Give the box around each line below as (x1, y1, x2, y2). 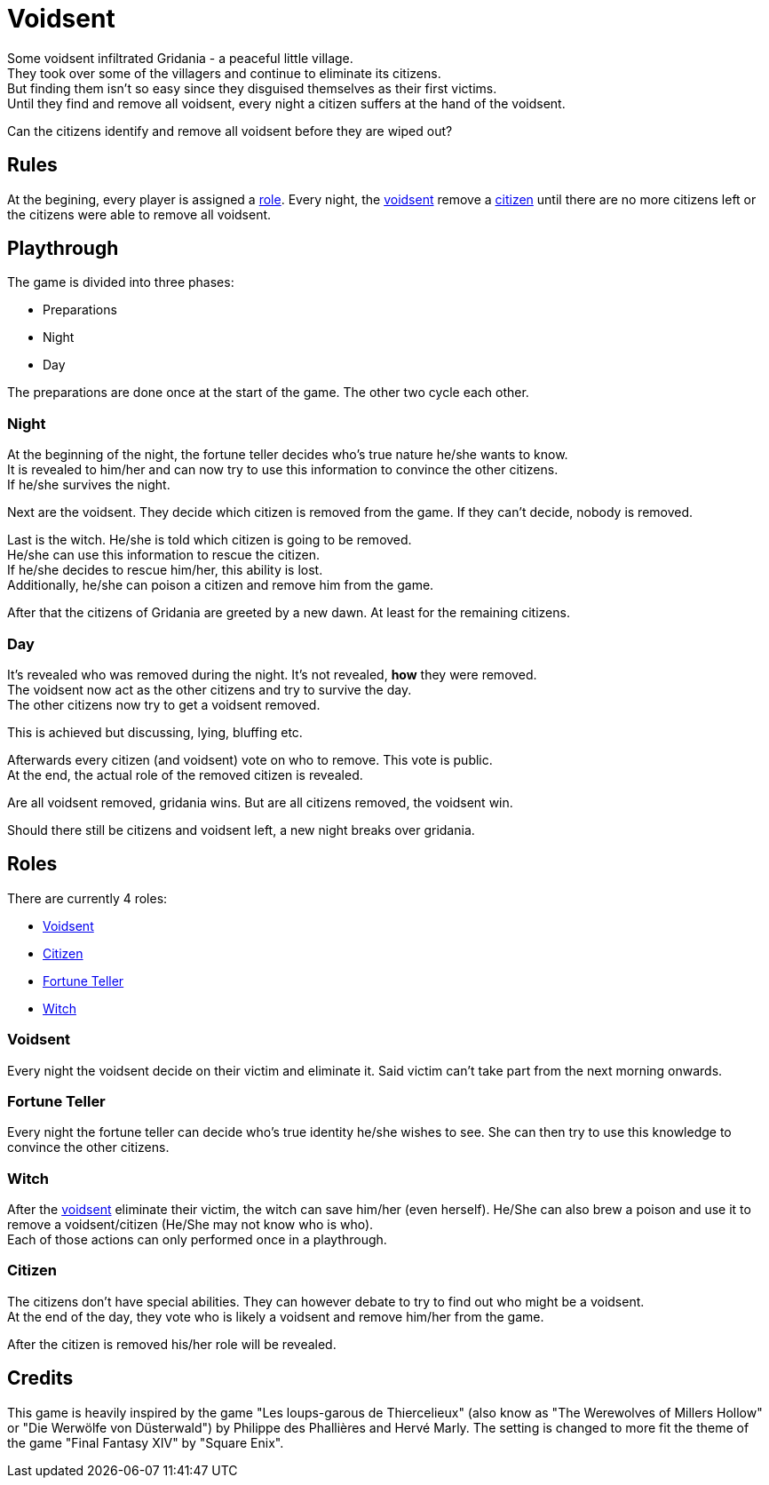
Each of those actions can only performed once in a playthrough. (7, 1232, 387, 1248)
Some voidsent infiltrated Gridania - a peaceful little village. (7, 50, 353, 66)
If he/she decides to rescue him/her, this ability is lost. (7, 562, 323, 578)
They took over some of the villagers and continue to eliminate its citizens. (7, 65, 441, 81)
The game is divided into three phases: (7, 274, 234, 290)
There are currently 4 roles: (7, 890, 168, 906)
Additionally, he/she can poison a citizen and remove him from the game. (7, 577, 434, 593)
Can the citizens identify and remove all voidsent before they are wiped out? (7, 123, 453, 139)
